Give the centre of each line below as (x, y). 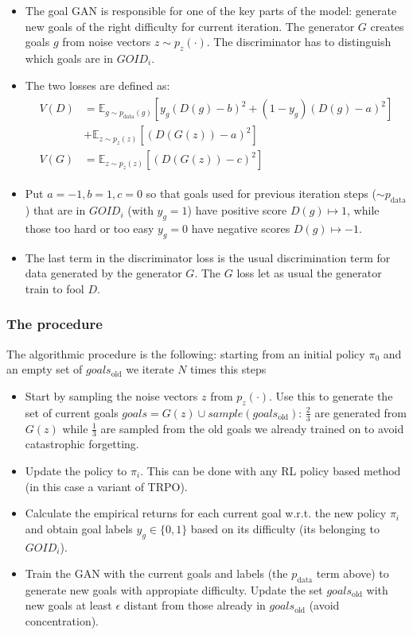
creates (387, 26)
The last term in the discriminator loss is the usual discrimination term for (208, 257)
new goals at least (68, 605)
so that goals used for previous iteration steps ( (261, 194)
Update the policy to (76, 470)
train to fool (55, 288)
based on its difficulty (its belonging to (285, 528)
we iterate (150, 369)
